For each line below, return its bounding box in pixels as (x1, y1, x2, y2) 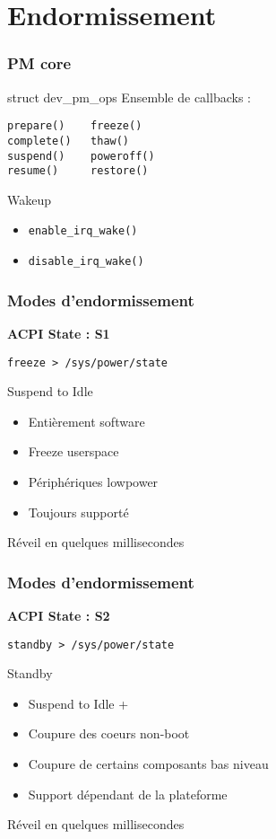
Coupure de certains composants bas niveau (28, 755, 269, 773)
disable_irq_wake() (28, 255, 144, 269)
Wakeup (7, 190, 52, 208)
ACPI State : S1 (7, 323, 110, 342)
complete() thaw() (7, 134, 130, 147)
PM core (7, 52, 72, 75)
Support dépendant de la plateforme (28, 784, 228, 803)
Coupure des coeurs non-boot (28, 724, 190, 743)
